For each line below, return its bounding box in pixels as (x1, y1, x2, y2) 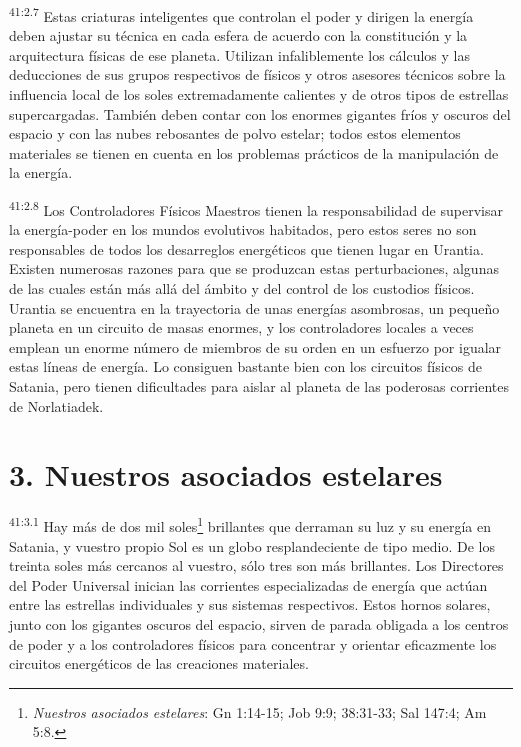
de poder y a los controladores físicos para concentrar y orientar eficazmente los (9, 633, 497, 654)
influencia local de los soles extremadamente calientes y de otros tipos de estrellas (9, 84, 509, 105)
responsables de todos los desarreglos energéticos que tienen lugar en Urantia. (9, 238, 484, 259)
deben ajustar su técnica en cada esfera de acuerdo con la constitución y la (9, 25, 468, 46)
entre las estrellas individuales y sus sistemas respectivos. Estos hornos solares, (9, 594, 491, 615)
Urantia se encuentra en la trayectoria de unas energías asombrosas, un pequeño (9, 297, 500, 318)
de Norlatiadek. (9, 395, 104, 416)
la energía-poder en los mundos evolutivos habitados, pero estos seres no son (9, 219, 477, 240)
